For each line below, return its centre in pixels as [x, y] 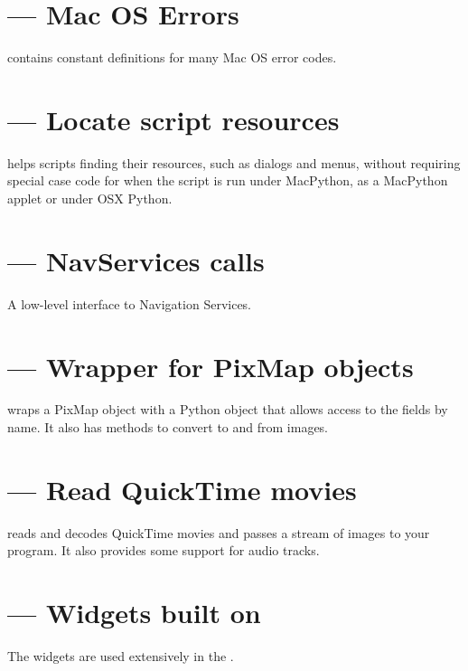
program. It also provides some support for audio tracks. [164, 550]
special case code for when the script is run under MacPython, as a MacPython [228, 180]
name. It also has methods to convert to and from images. [168, 427]
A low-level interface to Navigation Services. [130, 303]
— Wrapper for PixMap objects [211, 366]
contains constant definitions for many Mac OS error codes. [172, 57]
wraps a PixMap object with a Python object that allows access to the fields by [228, 409]
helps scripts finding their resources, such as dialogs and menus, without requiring [234, 162]
